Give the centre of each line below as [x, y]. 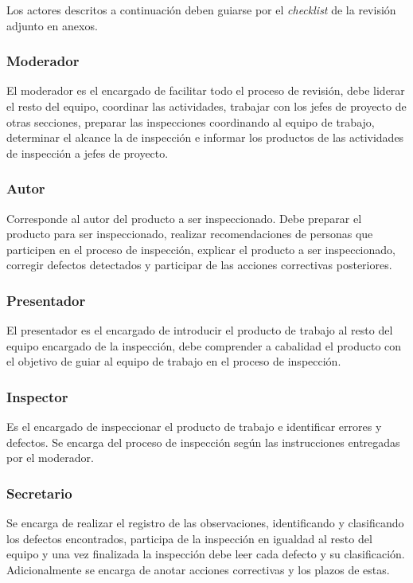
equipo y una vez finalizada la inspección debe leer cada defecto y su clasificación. [206, 554]
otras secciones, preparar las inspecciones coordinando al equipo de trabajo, [191, 121]
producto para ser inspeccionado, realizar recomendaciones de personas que [190, 234]
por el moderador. [50, 458]
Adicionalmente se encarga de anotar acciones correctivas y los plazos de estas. [198, 569]
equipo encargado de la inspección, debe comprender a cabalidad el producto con [204, 345]
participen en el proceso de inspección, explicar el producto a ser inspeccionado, [201, 249]
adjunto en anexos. [52, 25]
